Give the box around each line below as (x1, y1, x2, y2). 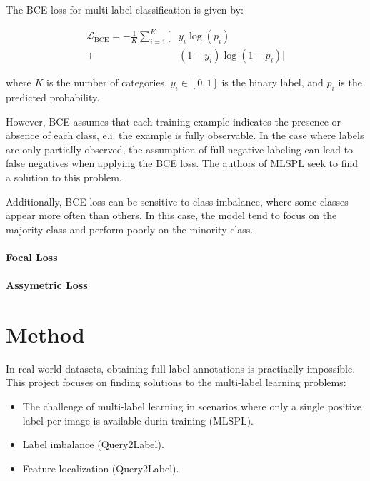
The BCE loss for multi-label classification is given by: (6, 2, 244, 16)
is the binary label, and (221, 75, 324, 90)
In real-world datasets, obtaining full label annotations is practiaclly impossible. (6, 360, 356, 375)
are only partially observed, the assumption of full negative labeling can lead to (6, 141, 354, 156)
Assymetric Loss (6, 278, 88, 293)
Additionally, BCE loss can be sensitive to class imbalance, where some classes (6, 193, 349, 208)
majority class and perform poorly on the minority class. (6, 221, 254, 236)
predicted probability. (6, 89, 100, 104)
